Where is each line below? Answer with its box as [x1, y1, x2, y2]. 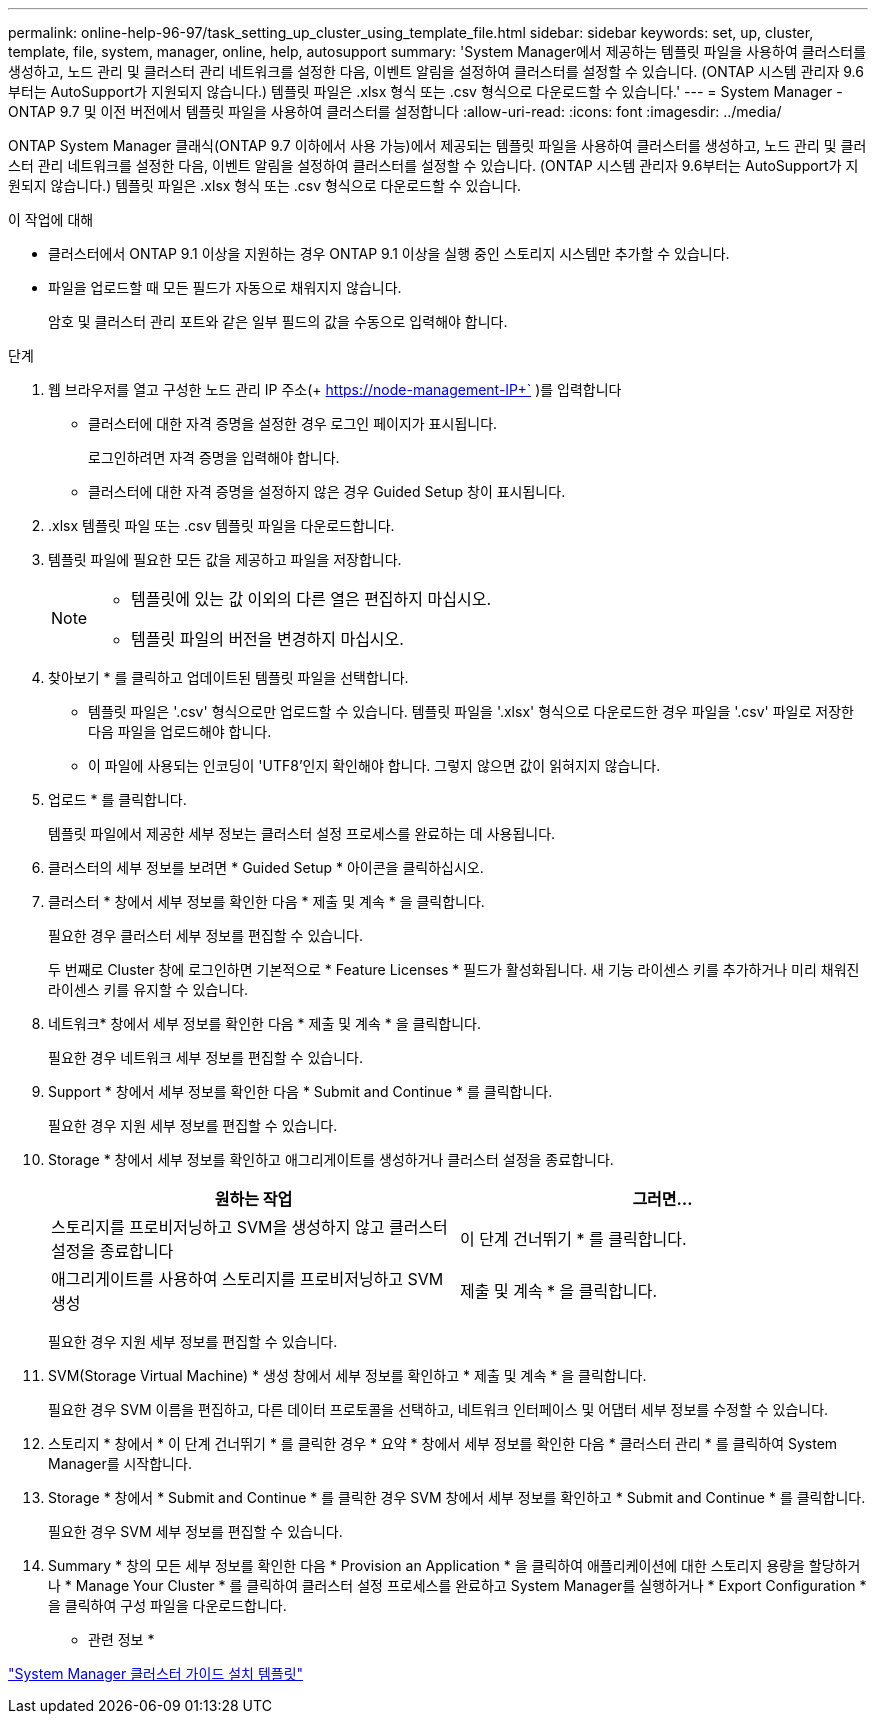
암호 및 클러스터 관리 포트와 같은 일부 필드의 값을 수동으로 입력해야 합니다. [48, 313, 508, 330]
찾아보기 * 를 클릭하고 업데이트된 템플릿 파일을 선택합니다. [48, 669, 409, 686]
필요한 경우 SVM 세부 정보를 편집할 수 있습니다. [48, 1523, 343, 1540]
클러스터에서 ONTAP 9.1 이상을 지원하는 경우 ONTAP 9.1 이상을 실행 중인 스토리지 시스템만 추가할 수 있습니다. [48, 245, 730, 262]
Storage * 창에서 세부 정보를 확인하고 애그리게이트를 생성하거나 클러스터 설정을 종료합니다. [48, 1151, 614, 1168]
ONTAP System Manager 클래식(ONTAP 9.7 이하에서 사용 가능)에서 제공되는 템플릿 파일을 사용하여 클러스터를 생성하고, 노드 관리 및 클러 [8, 137, 867, 154]
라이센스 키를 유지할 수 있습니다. [48, 981, 249, 998]
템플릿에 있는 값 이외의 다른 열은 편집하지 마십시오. [131, 589, 492, 609]
